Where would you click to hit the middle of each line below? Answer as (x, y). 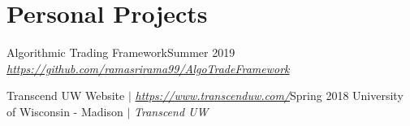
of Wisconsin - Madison (65, 111)
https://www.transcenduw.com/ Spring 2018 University (269, 96)
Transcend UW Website (66, 96)
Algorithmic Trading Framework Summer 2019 (121, 52)
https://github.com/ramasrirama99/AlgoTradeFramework (148, 68)
